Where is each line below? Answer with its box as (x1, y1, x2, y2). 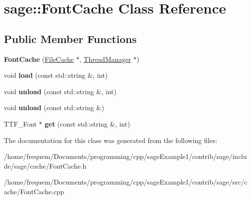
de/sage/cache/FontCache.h (4, 160, 87, 171)
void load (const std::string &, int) (4, 70, 108, 80)
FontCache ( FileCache (4, 54, 74, 64)
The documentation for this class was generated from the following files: (4, 135, 218, 145)
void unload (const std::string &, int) (4, 86, 117, 96)
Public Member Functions (4, 31, 137, 46)
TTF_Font (4, 118, 37, 129)
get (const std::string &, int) (45, 118, 130, 129)
